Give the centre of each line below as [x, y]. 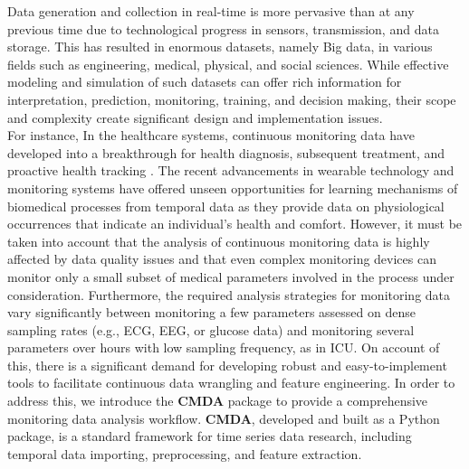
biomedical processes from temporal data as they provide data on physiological [226, 206]
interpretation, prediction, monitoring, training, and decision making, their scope [232, 99]
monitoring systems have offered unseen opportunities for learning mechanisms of [233, 188]
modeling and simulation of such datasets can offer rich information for [205, 82]
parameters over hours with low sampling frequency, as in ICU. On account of [224, 347]
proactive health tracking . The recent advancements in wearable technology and [231, 170]
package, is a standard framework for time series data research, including [210, 436]
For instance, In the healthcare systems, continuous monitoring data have [211, 135]
